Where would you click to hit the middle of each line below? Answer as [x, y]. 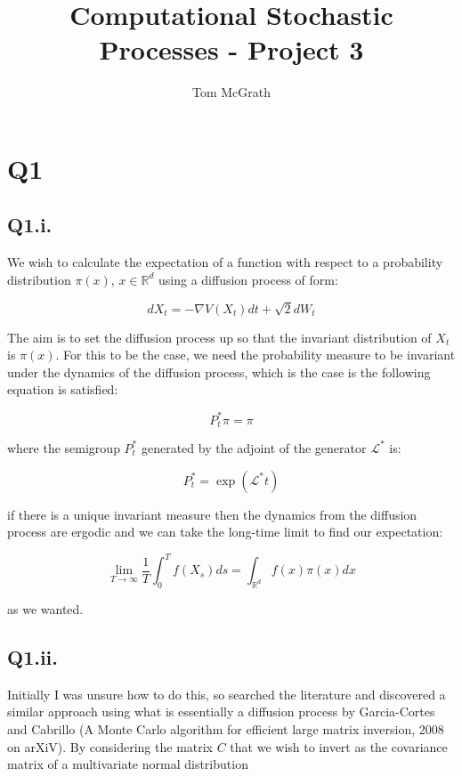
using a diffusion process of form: [248, 279]
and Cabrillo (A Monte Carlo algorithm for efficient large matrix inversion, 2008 [226, 729]
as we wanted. [45, 609]
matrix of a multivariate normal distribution [128, 764]
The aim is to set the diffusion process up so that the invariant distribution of [219, 337]
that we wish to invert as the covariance [339, 746]
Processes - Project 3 [231, 49]
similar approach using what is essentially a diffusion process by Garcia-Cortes [221, 711]
